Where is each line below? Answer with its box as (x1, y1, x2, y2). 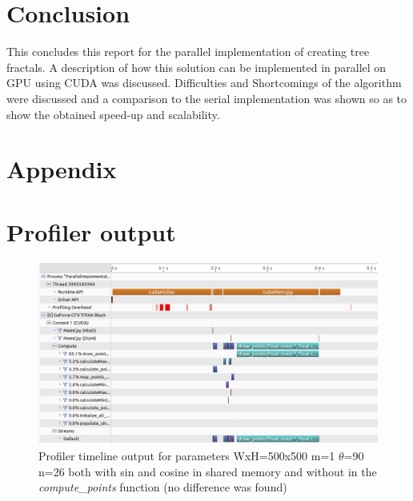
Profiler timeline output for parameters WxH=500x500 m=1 (38, 447, 335, 463)
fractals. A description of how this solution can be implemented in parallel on (6, 58, 387, 75)
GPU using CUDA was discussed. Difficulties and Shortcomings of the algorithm (6, 74, 402, 91)
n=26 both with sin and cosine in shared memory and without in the (38, 463, 377, 479)
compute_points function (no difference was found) (38, 479, 287, 495)
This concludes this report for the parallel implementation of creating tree (6, 43, 370, 60)
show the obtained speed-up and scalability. (6, 105, 220, 122)
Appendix (6, 153, 117, 185)
